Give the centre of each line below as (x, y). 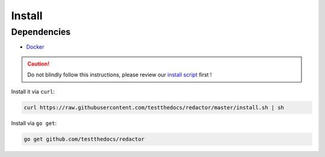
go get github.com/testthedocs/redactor (84, 139)
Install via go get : (34, 123)
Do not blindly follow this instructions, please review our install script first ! (119, 75)
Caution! (39, 64)
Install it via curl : (33, 91)
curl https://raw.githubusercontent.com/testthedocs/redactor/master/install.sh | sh (154, 107)
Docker (35, 47)
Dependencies (41, 32)
